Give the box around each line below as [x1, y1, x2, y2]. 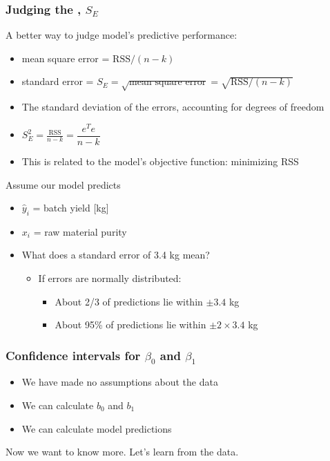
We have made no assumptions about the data [21, 375, 218, 389]
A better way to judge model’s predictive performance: [6, 28, 237, 42]
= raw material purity [33, 224, 127, 238]
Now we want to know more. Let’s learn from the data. [6, 444, 239, 459]
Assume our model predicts [6, 177, 121, 191]
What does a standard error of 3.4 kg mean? [21, 247, 210, 262]
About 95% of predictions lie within [55, 317, 206, 332]
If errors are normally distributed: [38, 271, 182, 285]
